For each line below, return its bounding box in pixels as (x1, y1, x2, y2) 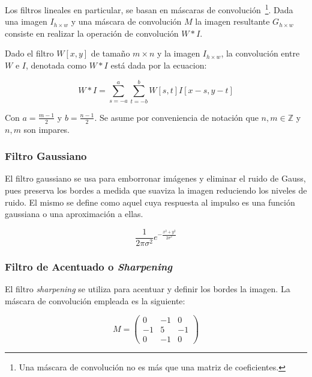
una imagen (5, 15, 47, 28)
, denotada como (25, 59, 87, 72)
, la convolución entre (221, 47, 300, 60)
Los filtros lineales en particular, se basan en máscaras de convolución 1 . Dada (5, 2, 293, 16)
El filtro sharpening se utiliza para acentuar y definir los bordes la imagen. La (5, 283, 290, 295)
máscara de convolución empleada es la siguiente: (5, 294, 185, 307)
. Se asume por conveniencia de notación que (94, 111, 259, 123)
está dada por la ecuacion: (110, 59, 207, 72)
